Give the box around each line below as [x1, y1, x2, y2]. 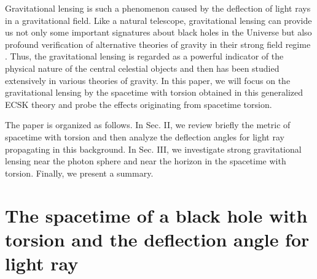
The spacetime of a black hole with [5, 202, 308, 227]
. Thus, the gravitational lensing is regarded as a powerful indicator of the [5, 50, 284, 63]
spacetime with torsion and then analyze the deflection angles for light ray [5, 130, 284, 143]
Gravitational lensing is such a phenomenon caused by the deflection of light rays [5, 2, 311, 14]
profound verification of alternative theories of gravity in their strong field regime [5, 37, 311, 50]
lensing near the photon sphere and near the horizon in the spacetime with [5, 155, 286, 167]
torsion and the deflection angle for [5, 226, 310, 251]
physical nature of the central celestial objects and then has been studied [5, 61, 280, 74]
